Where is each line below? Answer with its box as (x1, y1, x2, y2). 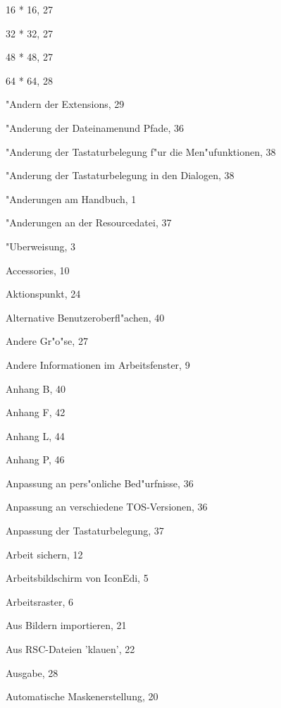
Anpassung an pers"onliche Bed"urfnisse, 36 (6, 475, 194, 490)
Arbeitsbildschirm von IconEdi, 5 (6, 570, 149, 585)
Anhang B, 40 (6, 381, 65, 396)
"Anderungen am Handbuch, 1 (6, 191, 137, 206)
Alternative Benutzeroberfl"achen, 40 (6, 310, 165, 324)
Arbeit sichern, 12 (6, 547, 83, 561)
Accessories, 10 (6, 262, 70, 277)
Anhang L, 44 (6, 428, 65, 443)
